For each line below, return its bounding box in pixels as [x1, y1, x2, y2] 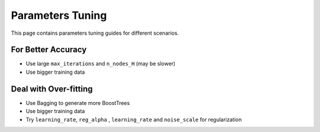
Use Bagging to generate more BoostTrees [25, 99, 130, 106]
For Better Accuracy [11, 45, 87, 55]
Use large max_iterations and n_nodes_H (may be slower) [25, 60, 176, 67]
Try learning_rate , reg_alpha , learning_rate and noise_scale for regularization [25, 115, 242, 123]
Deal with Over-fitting [11, 84, 93, 94]
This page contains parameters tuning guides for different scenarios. [11, 29, 179, 37]
